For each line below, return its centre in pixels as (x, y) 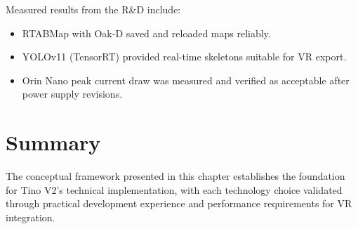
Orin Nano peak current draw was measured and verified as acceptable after (186, 80)
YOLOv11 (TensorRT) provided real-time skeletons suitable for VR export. (184, 57)
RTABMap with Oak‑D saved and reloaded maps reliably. (146, 33)
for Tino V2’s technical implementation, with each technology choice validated (174, 189)
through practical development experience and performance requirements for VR (179, 203)
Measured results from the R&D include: (93, 9)
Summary (53, 142)
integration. (31, 217)
